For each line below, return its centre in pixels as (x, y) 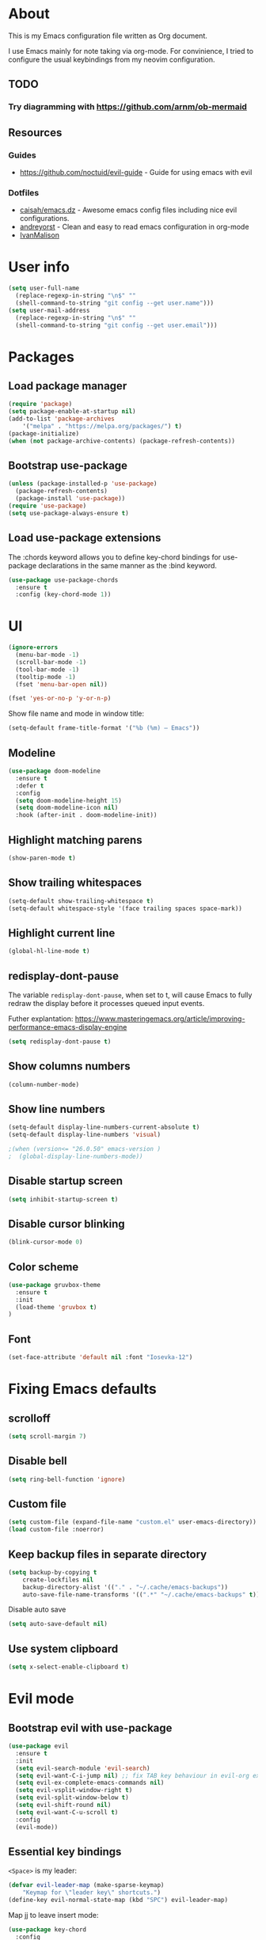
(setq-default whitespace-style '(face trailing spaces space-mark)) (125, 908)
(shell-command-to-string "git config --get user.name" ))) (115, 303)
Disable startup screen (66, 1181)
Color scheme (44, 1267)
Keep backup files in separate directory (108, 1554)
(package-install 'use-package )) (70, 499)
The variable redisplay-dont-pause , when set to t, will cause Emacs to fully (130, 995)
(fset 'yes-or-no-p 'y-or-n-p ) (60, 699)
